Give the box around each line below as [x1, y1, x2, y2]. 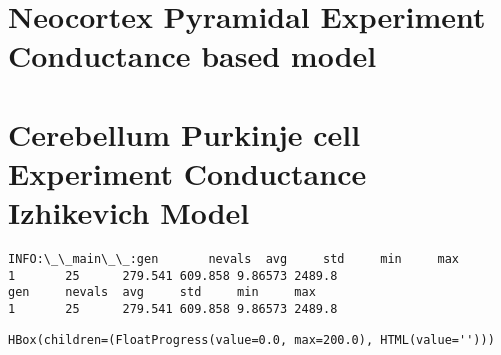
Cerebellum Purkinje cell [8, 113, 361, 154]
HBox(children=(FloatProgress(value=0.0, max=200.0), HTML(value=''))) [8, 332, 495, 347]
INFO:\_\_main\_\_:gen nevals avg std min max [8, 252, 460, 267]
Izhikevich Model [8, 192, 250, 233]
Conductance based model [8, 35, 377, 76]
